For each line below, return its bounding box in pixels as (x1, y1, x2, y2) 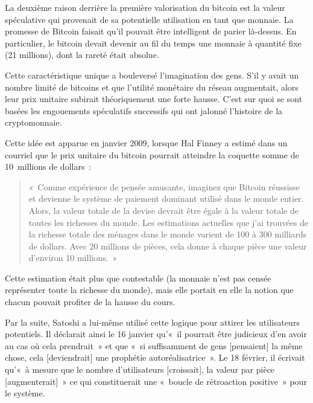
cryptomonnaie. (5, 116, 62, 129)
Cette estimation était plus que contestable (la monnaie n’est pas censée (5, 271, 271, 284)
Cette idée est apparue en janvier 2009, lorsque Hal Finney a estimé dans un (5, 136, 288, 149)
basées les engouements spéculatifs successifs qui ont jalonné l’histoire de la (5, 104, 283, 117)
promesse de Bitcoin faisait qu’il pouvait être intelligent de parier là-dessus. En (5, 25, 297, 37)
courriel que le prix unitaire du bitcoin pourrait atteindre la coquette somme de (5, 148, 299, 161)
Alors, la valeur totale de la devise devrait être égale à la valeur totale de (28, 204, 299, 216)
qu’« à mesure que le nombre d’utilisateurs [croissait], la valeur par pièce (5, 363, 275, 376)
